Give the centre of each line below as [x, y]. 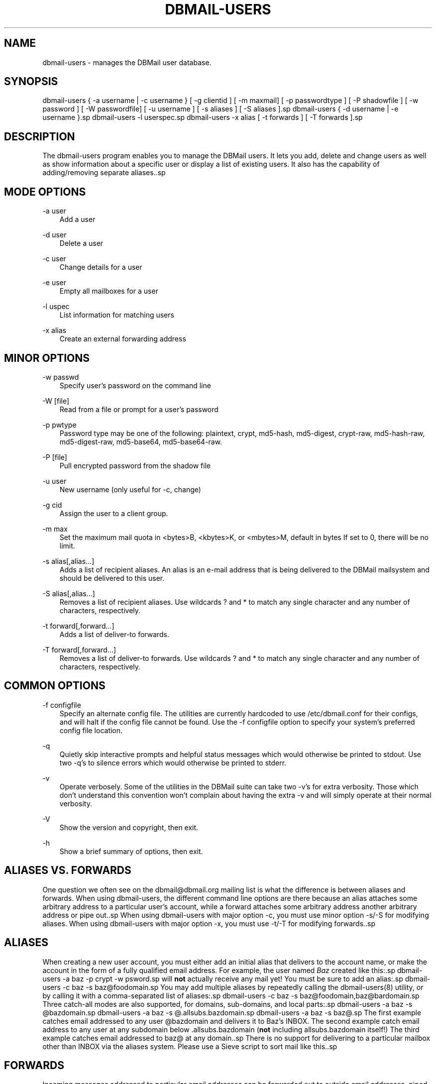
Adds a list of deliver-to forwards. [114, 634]
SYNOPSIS [31, 82]
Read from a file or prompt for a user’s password [139, 409]
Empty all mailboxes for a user [109, 291]
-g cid [52, 505]
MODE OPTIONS [45, 192]
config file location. [91, 730]
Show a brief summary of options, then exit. [131, 851]
